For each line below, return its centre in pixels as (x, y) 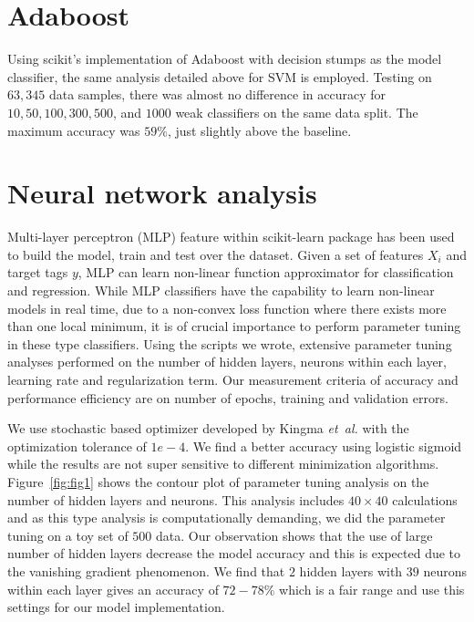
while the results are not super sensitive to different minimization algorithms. (223, 464)
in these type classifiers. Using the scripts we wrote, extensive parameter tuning (230, 343)
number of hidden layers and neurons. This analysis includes (176, 499)
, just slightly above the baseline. (259, 130)
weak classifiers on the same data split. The (297, 112)
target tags (38, 272)
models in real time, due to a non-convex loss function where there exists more (227, 308)
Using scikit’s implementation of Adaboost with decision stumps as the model (225, 59)
